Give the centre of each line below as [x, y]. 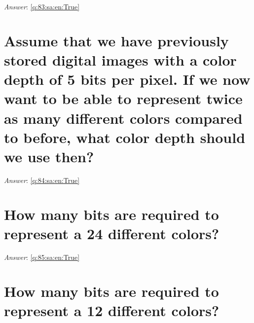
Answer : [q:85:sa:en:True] [42, 257]
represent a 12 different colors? [112, 310]
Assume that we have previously [116, 40]
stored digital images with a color [120, 59]
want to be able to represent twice [123, 98]
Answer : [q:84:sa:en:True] [42, 180]
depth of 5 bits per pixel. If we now [127, 79]
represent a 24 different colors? [112, 233]
